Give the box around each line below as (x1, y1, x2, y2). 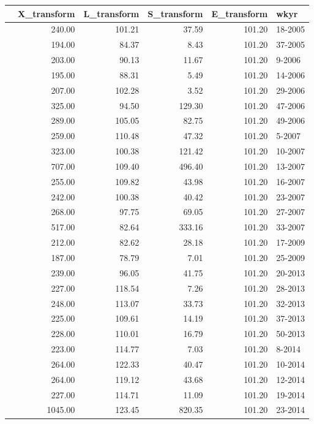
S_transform (148, 7, 203, 20)
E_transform (211, 7, 268, 20)
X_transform (18, 7, 75, 20)
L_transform (83, 7, 140, 20)
